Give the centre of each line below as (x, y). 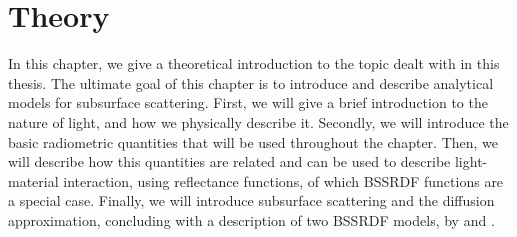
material (33, 180)
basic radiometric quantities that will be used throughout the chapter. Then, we (253, 141)
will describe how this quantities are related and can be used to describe (229, 161)
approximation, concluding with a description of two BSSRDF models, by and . (251, 219)
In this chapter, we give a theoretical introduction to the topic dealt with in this (254, 63)
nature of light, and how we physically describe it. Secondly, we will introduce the (258, 121)
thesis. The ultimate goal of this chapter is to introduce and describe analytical (251, 82)
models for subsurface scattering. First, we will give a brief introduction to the (248, 102)
